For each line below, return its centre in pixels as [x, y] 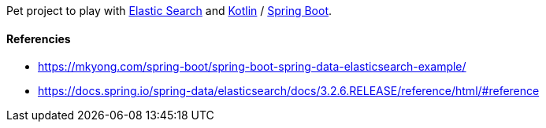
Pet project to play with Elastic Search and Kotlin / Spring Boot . [169, 11]
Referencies [39, 38]
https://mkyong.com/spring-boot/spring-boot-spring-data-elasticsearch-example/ [252, 67]
